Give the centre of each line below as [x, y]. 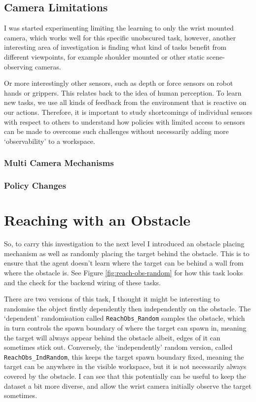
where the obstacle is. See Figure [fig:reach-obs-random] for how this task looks [124, 272]
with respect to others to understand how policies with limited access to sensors [125, 121]
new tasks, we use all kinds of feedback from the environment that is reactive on [125, 102]
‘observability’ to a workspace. [50, 141]
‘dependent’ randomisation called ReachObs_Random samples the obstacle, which [125, 318]
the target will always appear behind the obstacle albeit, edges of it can [112, 337]
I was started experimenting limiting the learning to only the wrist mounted [119, 28]
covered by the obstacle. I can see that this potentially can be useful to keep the [125, 376]
